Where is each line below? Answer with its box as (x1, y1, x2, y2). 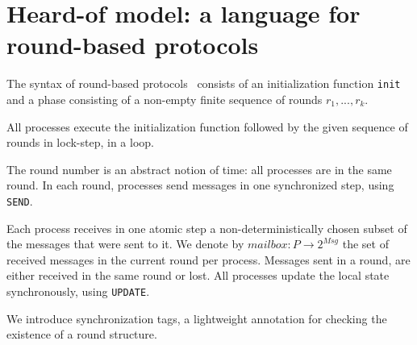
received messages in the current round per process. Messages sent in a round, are (6, 251, 411, 268)
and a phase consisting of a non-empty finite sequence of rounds (6, 90, 323, 107)
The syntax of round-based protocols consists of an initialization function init (6, 75, 401, 92)
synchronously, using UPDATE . (6, 282, 150, 299)
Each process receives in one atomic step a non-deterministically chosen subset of (6, 219, 407, 236)
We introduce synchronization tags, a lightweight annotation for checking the (6, 310, 387, 326)
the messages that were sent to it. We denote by (6, 235, 244, 252)
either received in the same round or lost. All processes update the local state (6, 267, 390, 284)
